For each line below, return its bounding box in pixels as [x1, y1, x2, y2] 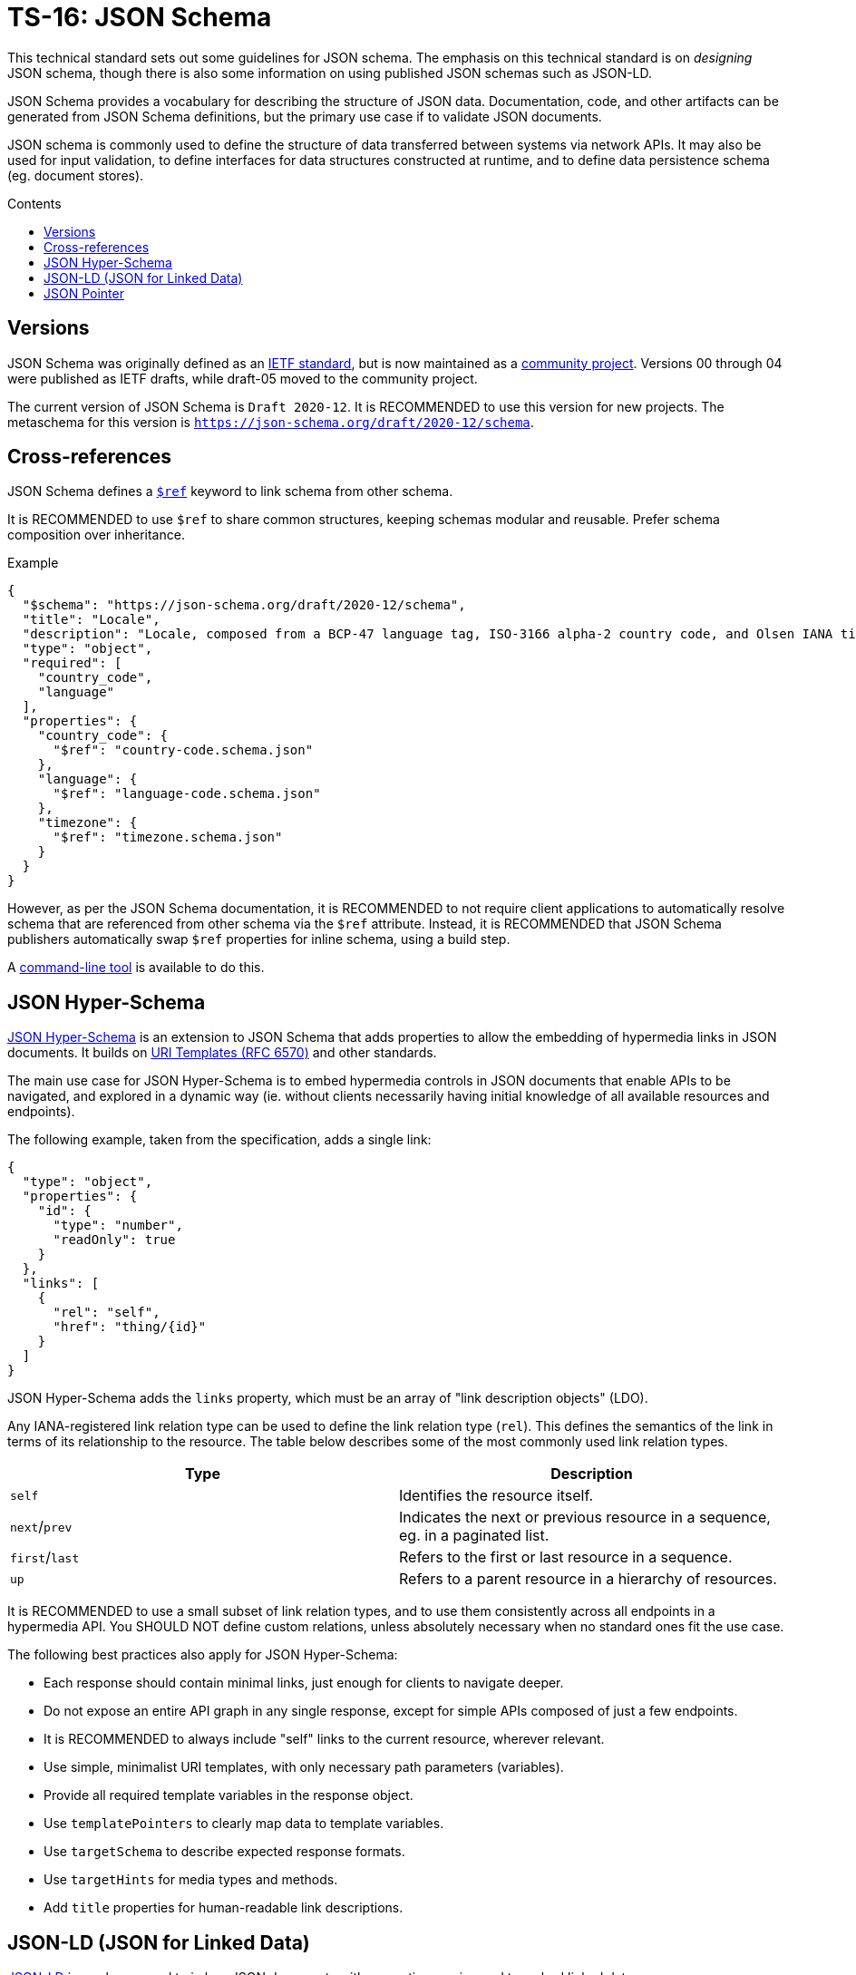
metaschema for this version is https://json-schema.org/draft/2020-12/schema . [7, 413, 534, 430]
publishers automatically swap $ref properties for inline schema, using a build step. [7, 931, 511, 948]
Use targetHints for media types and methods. [44, 1872, 338, 1888]
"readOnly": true [53, 1232, 176, 1248]
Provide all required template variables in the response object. [44, 1787, 413, 1804]
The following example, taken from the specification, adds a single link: [7, 1132, 432, 1148]
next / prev [10, 1517, 73, 1536]
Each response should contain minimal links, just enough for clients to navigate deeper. [44, 1675, 564, 1691]
